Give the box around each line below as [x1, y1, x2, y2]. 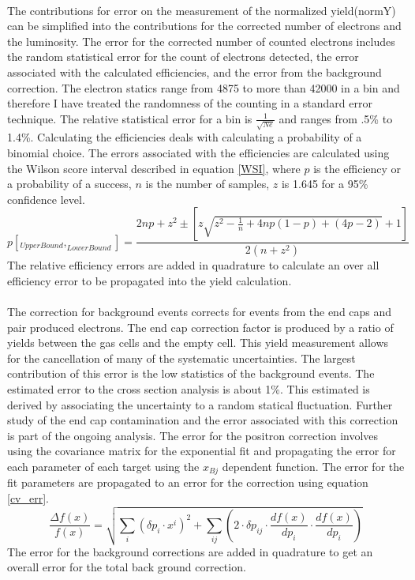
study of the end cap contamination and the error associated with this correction [7, 412, 398, 428]
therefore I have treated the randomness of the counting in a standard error [7, 95, 372, 111]
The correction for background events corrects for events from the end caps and [7, 303, 392, 320]
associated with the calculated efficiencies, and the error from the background [7, 63, 382, 80]
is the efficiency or [313, 160, 402, 176]
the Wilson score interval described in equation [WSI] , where [7, 160, 301, 176]
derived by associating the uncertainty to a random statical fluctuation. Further [7, 396, 393, 412]
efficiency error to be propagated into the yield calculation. [7, 272, 292, 288]
